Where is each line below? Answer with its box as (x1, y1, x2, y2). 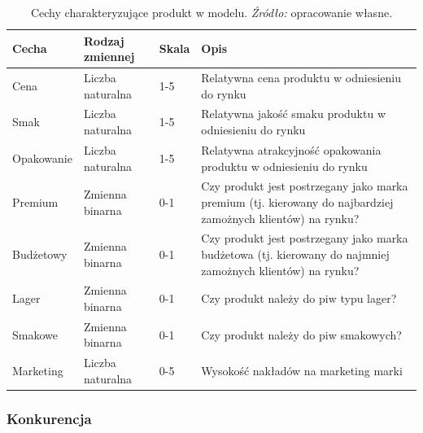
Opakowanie (12, 149, 72, 166)
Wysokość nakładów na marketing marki (201, 362, 403, 379)
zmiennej (83, 48, 135, 65)
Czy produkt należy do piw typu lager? (201, 290, 397, 307)
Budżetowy (12, 245, 68, 262)
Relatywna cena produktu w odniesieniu (201, 69, 402, 86)
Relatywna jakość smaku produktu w (201, 105, 386, 122)
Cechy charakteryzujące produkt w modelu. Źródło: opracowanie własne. (30, 4, 393, 20)
